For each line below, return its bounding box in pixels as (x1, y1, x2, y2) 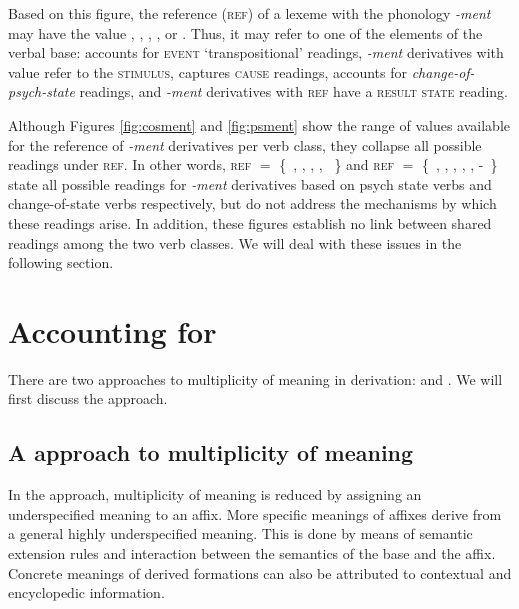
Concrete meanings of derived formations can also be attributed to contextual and (8, 562, 512, 583)
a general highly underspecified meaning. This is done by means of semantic (8, 523, 473, 544)
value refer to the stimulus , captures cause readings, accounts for (8, 61, 407, 82)
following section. (8, 252, 114, 273)
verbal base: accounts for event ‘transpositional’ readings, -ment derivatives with (8, 42, 504, 63)
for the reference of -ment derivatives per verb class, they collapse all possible (8, 134, 482, 155)
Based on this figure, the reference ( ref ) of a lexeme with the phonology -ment (8, 3, 491, 23)
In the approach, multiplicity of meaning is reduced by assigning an (8, 484, 422, 505)
